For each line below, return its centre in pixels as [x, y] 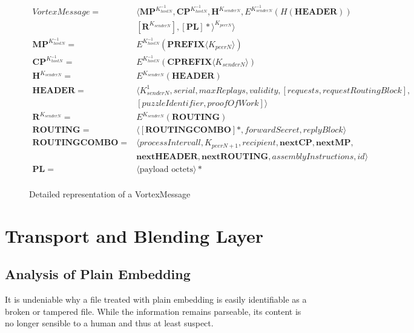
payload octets [166, 170]
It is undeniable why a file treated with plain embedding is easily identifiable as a [156, 299]
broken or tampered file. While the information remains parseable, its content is [153, 311]
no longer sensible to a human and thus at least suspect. [109, 323]
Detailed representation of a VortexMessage [110, 194]
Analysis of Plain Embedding [98, 274]
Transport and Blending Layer [134, 235]
